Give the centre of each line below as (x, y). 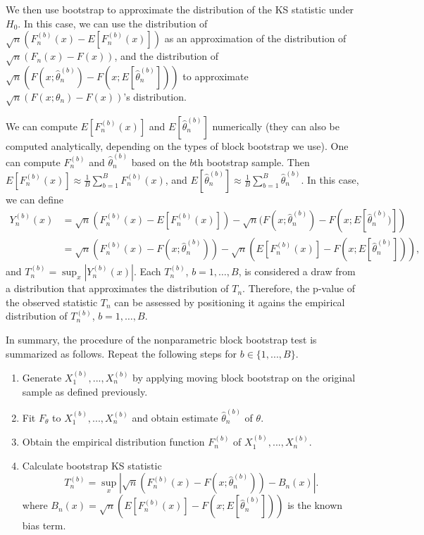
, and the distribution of (166, 56)
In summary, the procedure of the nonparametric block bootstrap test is (161, 339)
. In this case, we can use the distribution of (113, 23)
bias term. (44, 525)
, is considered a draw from (297, 271)
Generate (42, 377)
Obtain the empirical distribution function (113, 442)
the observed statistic (52, 302)
